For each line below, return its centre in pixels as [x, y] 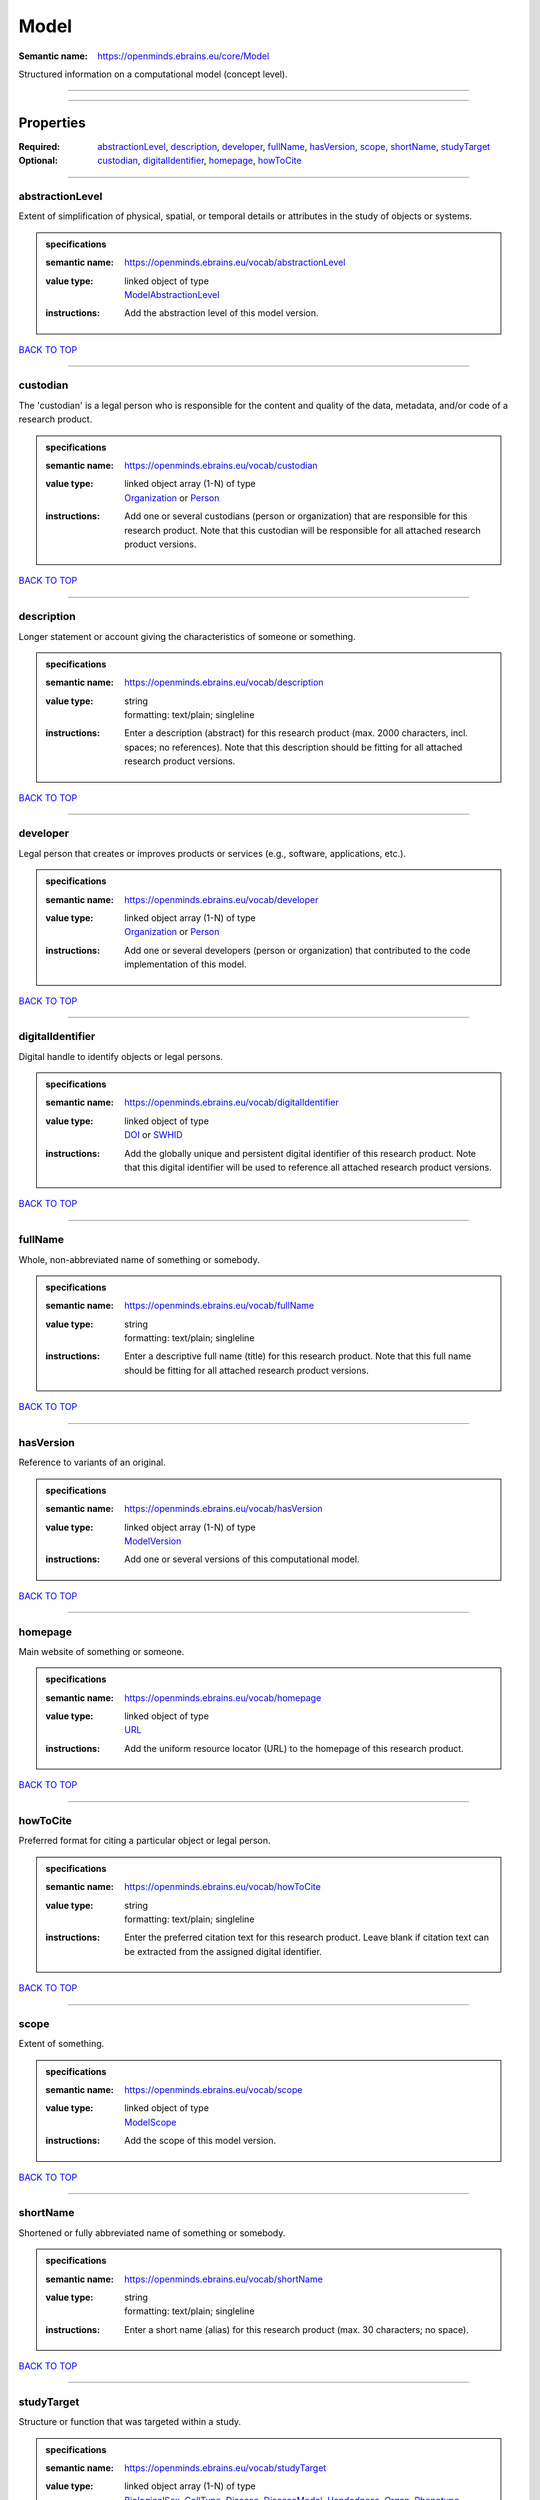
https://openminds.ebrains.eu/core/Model [183, 56]
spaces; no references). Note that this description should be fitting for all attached [293, 747]
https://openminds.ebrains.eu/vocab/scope [213, 2090]
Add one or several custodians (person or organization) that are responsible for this [296, 516]
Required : [39, 146]
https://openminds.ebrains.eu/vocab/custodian [221, 466]
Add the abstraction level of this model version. [221, 313]
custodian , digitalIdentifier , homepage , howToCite [199, 161]
